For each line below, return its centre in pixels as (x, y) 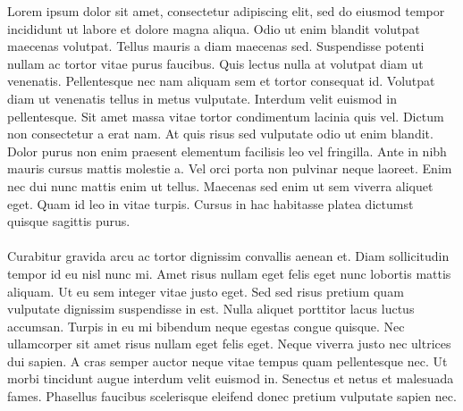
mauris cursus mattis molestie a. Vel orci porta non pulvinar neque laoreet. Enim (230, 168)
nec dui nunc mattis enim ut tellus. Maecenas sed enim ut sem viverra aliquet (220, 185)
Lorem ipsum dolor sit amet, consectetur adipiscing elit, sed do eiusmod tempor (226, 11)
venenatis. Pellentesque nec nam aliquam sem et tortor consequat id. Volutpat (221, 81)
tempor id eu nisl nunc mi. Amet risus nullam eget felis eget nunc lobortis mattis (229, 273)
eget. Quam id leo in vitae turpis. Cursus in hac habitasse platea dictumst (210, 203)
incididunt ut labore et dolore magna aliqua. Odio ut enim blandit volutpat (214, 28)
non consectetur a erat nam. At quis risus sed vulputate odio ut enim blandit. (220, 134)
